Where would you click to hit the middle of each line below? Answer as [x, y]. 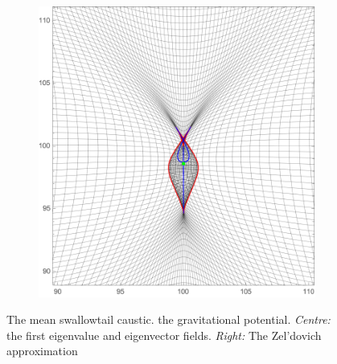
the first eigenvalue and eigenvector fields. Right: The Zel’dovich [164, 335]
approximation [42, 351]
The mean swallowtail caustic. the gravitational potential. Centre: [168, 319]
